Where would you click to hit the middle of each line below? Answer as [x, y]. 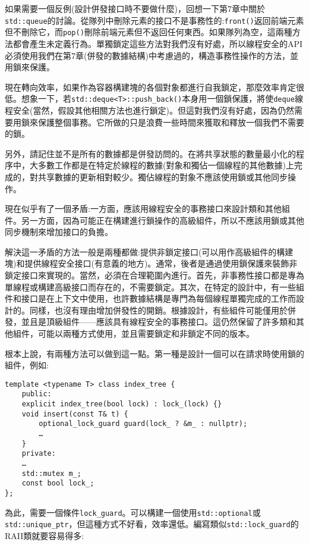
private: [39, 454]
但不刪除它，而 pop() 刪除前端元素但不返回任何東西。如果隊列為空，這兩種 [149, 32]
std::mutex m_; [51, 473]
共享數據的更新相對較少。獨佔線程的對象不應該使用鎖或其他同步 [163, 176]
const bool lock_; [58, 483]
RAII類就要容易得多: [45, 535]
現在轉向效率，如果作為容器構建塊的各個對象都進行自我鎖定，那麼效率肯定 [150, 87]
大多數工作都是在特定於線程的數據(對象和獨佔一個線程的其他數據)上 [162, 165]
